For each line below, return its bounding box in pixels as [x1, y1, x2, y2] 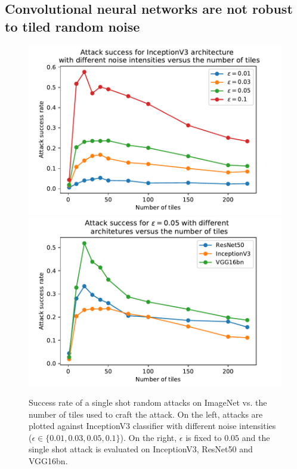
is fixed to [185, 431, 222, 443]
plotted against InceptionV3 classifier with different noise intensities [29, 419, 276, 432]
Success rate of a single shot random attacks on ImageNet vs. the [29, 396, 267, 409]
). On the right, [120, 431, 177, 443]
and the [242, 431, 270, 443]
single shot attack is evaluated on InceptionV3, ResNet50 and [29, 443, 253, 455]
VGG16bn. [29, 455, 68, 467]
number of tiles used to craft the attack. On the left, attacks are [29, 408, 263, 420]
